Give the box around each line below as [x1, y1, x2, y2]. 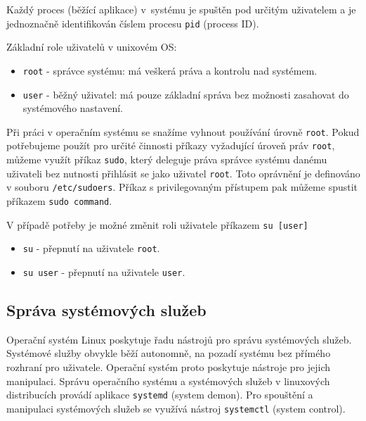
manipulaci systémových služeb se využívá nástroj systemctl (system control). [6, 401, 346, 415]
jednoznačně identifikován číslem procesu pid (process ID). [6, 15, 259, 30]
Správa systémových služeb [6, 299, 207, 321]
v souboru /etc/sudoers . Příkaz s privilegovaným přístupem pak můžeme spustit [6, 180, 358, 194]
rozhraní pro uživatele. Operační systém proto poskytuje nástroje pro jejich [6, 360, 331, 375]
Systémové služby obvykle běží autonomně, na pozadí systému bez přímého [6, 346, 331, 360]
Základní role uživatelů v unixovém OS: [6, 39, 177, 54]
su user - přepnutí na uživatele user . [22, 265, 185, 279]
